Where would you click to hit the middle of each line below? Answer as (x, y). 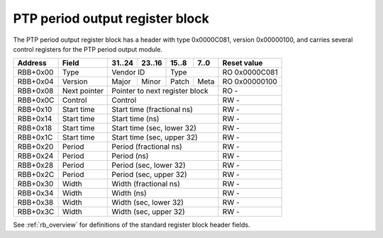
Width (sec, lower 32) (148, 203)
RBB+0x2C (36, 175)
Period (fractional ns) (147, 147)
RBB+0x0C (36, 101)
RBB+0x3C (36, 212)
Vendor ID (128, 72)
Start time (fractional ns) (152, 110)
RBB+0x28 (35, 165)
